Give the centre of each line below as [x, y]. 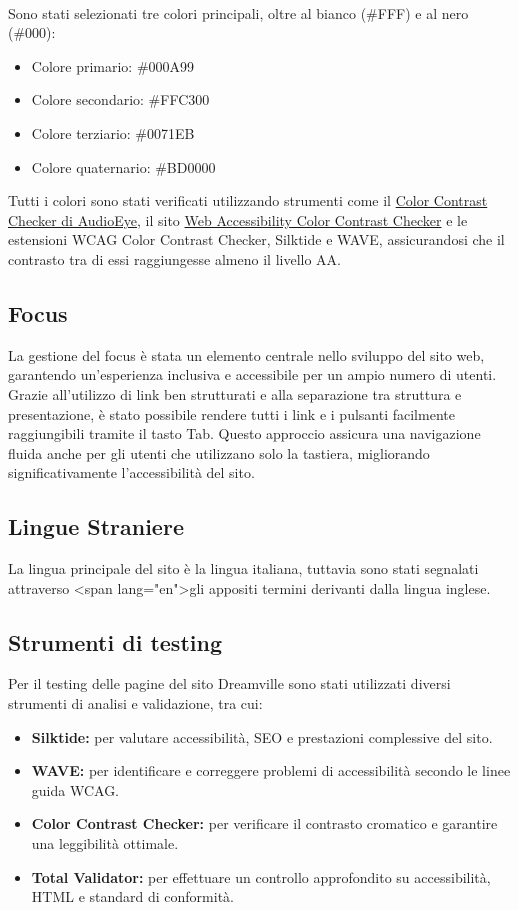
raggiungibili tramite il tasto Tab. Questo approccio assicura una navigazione [244, 433]
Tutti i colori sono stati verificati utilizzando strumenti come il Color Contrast [248, 200]
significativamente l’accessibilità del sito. [131, 472]
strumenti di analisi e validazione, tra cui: [135, 703]
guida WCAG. [75, 789]
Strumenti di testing [115, 641]
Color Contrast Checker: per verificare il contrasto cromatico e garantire [264, 823]
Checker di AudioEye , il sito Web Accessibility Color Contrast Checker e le [238, 219]
